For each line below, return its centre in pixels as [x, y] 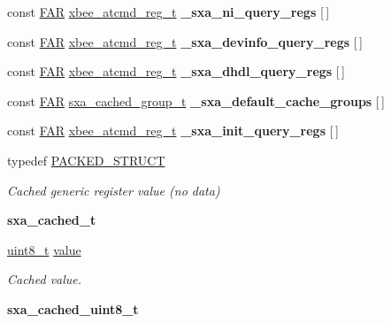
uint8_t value [44, 249]
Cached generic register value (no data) [114, 190]
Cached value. [45, 279]
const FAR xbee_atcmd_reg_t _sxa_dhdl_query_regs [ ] [176, 71]
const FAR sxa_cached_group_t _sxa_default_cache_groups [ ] [196, 100]
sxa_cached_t [52, 220]
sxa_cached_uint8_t [73, 308]
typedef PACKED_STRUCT [86, 160]
